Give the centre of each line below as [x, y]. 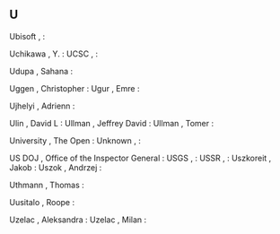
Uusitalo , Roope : [42, 202]
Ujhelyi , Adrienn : [42, 106]
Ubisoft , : [27, 36]
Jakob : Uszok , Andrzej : [56, 167]
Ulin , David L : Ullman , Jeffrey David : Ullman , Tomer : [111, 123]
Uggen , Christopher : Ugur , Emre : [74, 88]
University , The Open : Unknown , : [75, 140]
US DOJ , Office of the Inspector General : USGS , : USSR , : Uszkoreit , [140, 158]
